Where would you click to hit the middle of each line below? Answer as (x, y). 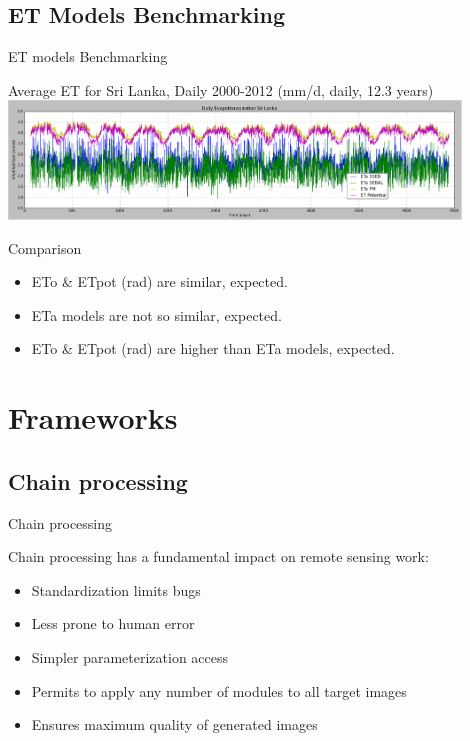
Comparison (45, 247)
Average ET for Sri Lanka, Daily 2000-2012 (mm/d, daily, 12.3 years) (221, 89)
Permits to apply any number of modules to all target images (219, 690)
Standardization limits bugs (116, 589)
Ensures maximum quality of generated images (174, 724)
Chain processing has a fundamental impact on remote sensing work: (218, 556)
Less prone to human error (113, 623)
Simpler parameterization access (130, 657)
